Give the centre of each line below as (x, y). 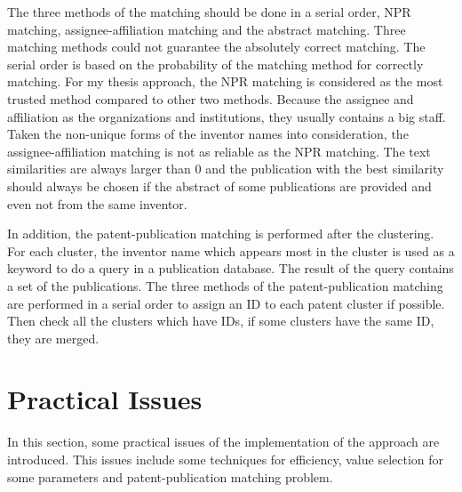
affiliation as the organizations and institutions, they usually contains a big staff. (227, 116)
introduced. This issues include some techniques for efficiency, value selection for (226, 459)
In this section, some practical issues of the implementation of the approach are (223, 442)
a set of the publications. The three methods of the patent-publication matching (225, 285)
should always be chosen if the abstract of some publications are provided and (219, 186)
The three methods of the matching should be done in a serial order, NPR (209, 12)
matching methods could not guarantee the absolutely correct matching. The (216, 47)
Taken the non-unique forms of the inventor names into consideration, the (208, 134)
